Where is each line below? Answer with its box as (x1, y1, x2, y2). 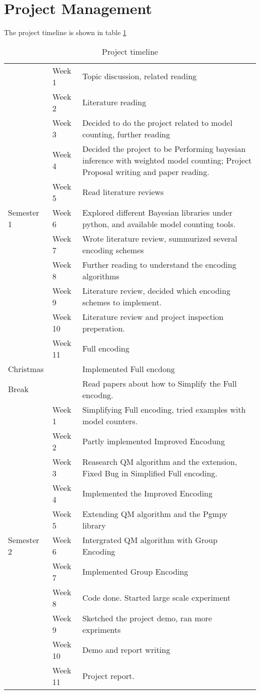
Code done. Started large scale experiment (82, 592, 230, 604)
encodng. (82, 389, 113, 401)
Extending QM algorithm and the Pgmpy (82, 507, 228, 519)
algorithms (82, 270, 119, 282)
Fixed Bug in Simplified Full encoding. (82, 467, 217, 479)
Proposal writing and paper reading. (82, 165, 209, 178)
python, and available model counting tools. (82, 218, 236, 230)
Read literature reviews (82, 186, 164, 198)
